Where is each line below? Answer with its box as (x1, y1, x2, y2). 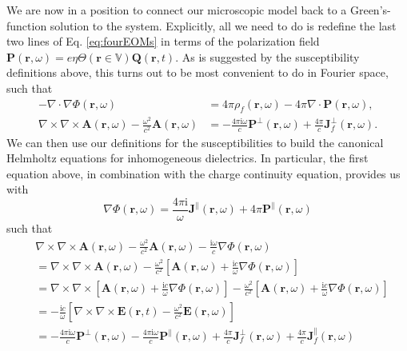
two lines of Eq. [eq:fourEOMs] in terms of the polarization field (6, 33, 320, 50)
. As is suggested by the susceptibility (175, 48, 360, 65)
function (6, 17, 47, 34)
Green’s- (349, 2, 391, 18)
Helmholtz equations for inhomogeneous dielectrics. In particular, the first (6, 150, 369, 166)
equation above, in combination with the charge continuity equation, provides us (6, 165, 401, 181)
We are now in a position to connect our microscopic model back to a (6, 2, 347, 18)
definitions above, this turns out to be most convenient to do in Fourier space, (6, 64, 389, 81)
